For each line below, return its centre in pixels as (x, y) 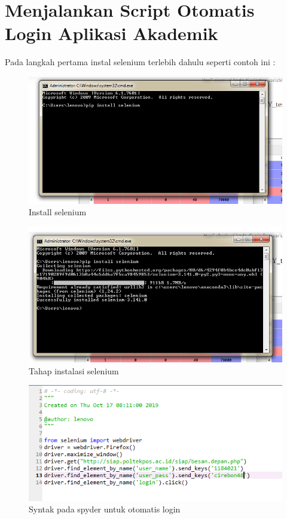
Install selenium (58, 212)
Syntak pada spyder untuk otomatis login (105, 509)
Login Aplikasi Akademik (112, 33)
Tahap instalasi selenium (74, 370)
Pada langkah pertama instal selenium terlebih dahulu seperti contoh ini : (140, 62)
